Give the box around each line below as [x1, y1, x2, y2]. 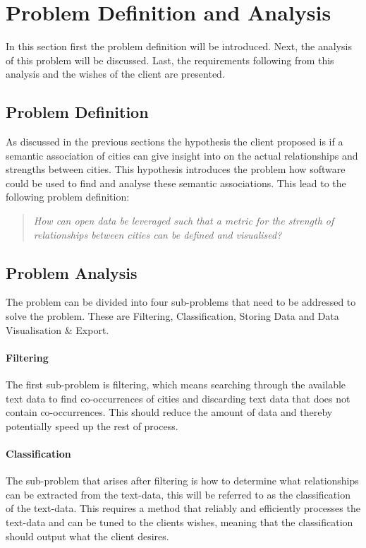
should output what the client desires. [6, 528, 169, 543]
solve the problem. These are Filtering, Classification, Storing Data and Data [6, 309, 339, 323]
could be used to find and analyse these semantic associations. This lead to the [6, 175, 346, 190]
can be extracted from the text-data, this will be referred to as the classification [6, 487, 350, 501]
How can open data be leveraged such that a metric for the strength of [33, 213, 334, 228]
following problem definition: [6, 189, 130, 204]
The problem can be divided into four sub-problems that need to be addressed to [6, 294, 356, 309]
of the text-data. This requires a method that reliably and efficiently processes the [6, 501, 360, 516]
